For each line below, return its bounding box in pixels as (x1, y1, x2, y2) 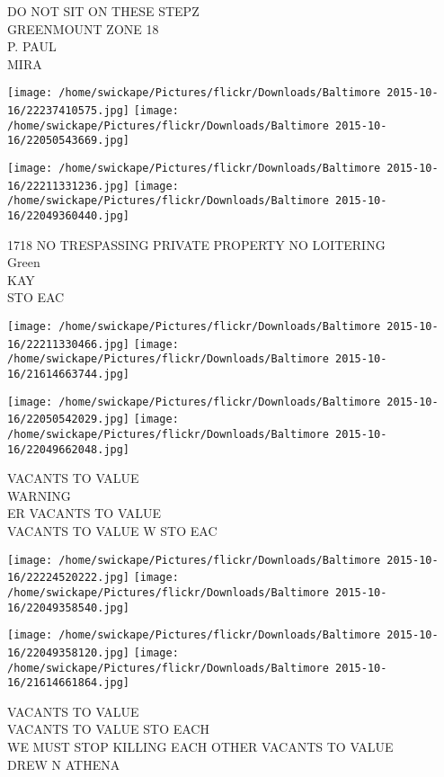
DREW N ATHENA (7, 755, 120, 773)
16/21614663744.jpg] (7, 367, 130, 380)
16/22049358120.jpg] (7, 646, 130, 659)
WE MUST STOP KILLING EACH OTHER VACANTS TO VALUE (7, 737, 394, 756)
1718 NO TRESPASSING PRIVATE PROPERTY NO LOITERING (7, 235, 386, 254)
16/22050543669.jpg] (7, 134, 130, 147)
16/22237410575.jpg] (7, 104, 130, 118)
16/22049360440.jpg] (7, 209, 130, 222)
